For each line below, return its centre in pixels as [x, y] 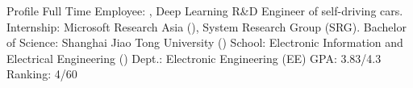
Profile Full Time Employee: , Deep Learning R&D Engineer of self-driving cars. [205, 10]
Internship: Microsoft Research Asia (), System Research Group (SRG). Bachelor [206, 26]
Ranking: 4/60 [42, 74]
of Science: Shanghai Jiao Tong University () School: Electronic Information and [205, 42]
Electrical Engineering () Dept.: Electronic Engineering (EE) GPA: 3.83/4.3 [194, 58]
